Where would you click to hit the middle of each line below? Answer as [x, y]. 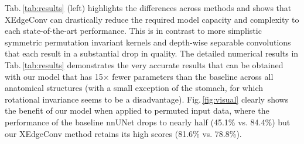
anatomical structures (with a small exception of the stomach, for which [134, 88]
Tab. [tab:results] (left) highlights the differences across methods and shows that [148, 8]
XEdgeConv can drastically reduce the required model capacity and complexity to [152, 19]
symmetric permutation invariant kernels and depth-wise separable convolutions [148, 42]
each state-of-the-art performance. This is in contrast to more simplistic [133, 31]
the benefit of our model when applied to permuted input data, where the [137, 110]
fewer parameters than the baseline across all [193, 76]
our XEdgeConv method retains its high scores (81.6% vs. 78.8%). [123, 133]
